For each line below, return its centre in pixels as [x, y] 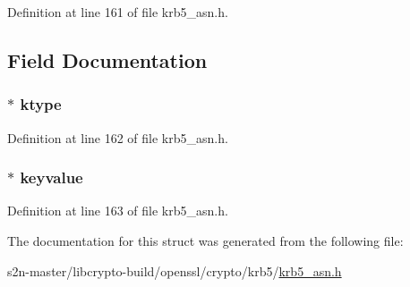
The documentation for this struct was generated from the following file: [205, 241]
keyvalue [51, 177]
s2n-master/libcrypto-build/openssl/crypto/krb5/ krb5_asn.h [175, 270]
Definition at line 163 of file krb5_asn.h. [118, 211]
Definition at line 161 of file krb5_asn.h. [118, 12]
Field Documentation [107, 59]
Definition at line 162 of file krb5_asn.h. [118, 137]
